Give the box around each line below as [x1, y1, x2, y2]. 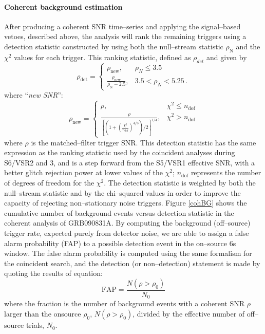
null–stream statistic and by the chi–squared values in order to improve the [4, 187, 241, 198]
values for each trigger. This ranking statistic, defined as [14, 51, 191, 62]
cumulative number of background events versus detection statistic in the [4, 207, 234, 218]
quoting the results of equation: [4, 268, 103, 279]
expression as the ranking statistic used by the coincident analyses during [4, 147, 235, 158]
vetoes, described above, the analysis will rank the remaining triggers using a [4, 31, 247, 42]
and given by [206, 51, 247, 62]
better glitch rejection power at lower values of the [4, 167, 163, 178]
